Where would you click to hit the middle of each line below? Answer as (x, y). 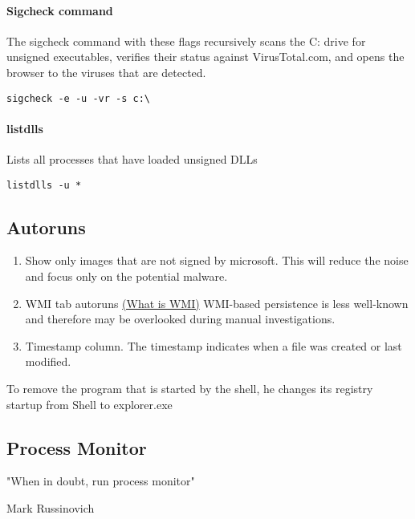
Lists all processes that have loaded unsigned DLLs (132, 159)
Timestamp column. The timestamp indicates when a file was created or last (214, 345)
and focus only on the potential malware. (126, 276)
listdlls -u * (44, 185)
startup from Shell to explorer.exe (90, 404)
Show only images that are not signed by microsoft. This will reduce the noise (217, 260)
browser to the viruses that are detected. (106, 72)
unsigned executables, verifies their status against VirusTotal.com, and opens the (205, 57)
